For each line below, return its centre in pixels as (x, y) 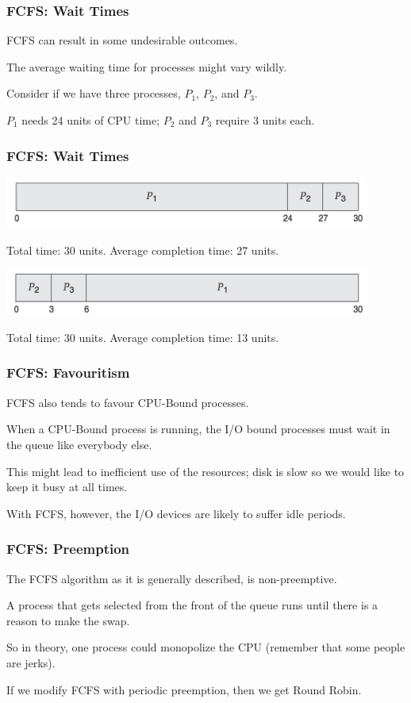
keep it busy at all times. (67, 487)
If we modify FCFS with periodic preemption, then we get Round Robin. (184, 689)
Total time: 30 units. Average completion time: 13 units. (143, 337)
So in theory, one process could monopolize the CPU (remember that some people (206, 647)
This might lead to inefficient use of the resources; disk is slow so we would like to (205, 471)
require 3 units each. (265, 120)
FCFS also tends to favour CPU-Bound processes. (128, 402)
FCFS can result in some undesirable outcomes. (122, 40)
